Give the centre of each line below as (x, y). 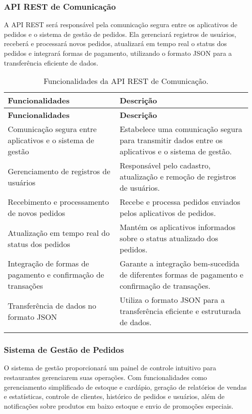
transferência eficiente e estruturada (180, 311)
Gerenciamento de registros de (59, 171)
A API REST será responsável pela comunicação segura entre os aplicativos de (121, 25)
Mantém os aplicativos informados (177, 227)
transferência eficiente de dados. (51, 62)
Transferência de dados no (52, 305)
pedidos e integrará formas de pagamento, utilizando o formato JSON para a (118, 53)
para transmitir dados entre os (171, 140)
